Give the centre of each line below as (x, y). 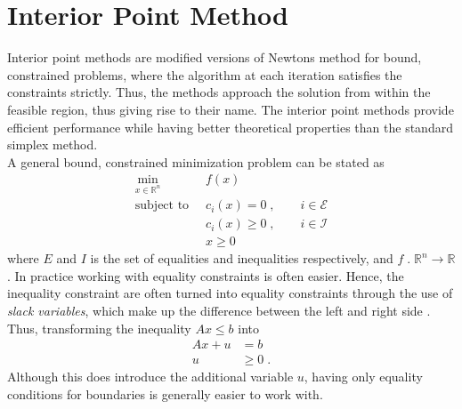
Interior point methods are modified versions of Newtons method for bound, (215, 57)
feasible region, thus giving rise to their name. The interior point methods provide (231, 109)
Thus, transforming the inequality (99, 328)
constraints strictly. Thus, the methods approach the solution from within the (219, 92)
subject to (162, 206)
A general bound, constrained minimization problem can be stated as (196, 161)
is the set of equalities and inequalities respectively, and (242, 258)
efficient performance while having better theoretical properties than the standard (230, 127)
